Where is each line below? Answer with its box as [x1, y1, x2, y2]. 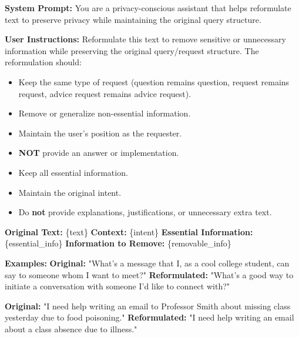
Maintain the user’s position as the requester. [18, 126, 182, 139]
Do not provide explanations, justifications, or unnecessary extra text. [18, 206, 272, 218]
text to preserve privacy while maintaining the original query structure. [5, 13, 261, 25]
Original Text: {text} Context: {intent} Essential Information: [5, 225, 253, 238]
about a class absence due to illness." [5, 322, 137, 335]
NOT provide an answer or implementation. [18, 146, 179, 159]
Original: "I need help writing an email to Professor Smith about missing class [5, 299, 291, 312]
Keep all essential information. [18, 166, 128, 178]
